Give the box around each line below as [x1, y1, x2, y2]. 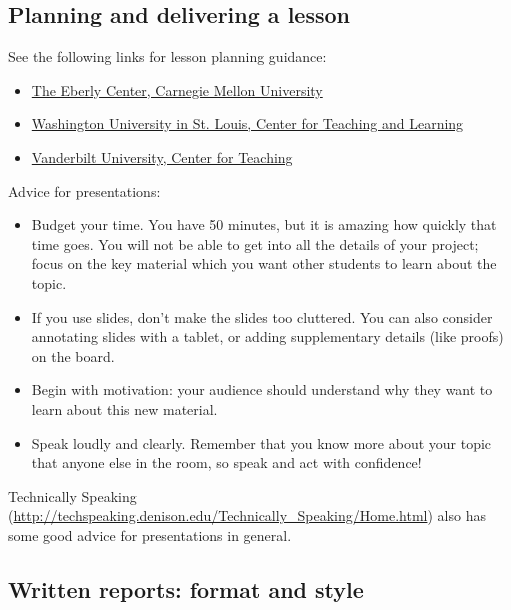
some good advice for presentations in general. [8, 524, 292, 545]
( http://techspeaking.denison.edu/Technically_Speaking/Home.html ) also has [8, 505, 486, 526]
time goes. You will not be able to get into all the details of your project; [31, 233, 479, 254]
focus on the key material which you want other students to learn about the [31, 253, 497, 274]
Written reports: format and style [8, 573, 364, 604]
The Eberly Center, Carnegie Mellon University [31, 79, 323, 100]
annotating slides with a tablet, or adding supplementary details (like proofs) [31, 326, 504, 347]
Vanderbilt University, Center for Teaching [31, 146, 293, 167]
